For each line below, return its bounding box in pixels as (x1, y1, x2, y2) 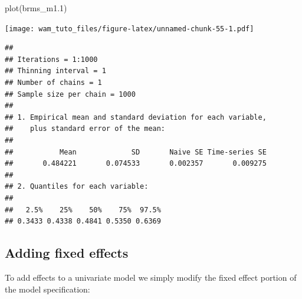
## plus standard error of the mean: (5, 124, 166, 133)
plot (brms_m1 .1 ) (5, 2, 67, 14)
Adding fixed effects (5, 244, 129, 262)
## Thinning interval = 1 (5, 67, 106, 75)
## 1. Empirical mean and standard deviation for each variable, (5, 113, 267, 121)
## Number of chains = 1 (5, 78, 102, 87)
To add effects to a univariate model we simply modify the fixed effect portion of (5, 271, 297, 283)
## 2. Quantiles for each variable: (5, 182, 149, 191)
